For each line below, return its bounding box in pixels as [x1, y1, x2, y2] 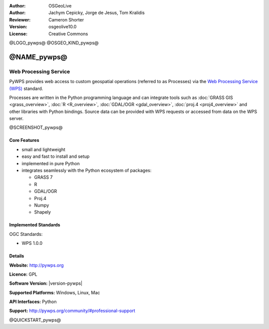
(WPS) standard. [9, 85, 43, 92]
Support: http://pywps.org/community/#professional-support [9, 308, 135, 314]
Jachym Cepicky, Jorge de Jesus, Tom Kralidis [48, 10, 145, 16]
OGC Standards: [9, 231, 43, 237]
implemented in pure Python [21, 160, 80, 166]
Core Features [9, 137, 39, 143]
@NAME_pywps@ [9, 53, 67, 61]
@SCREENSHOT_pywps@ [9, 124, 63, 130]
